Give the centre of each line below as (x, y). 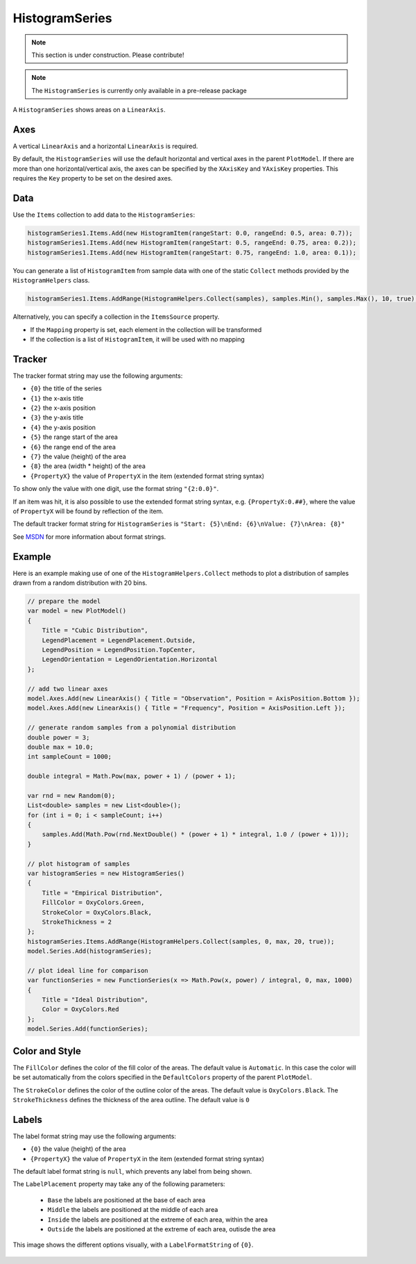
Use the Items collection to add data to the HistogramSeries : (104, 215)
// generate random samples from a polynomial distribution (132, 728)
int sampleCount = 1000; (70, 757)
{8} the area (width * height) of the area (88, 466)
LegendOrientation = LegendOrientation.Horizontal (130, 659)
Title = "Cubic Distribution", (95, 631)
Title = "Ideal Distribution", (95, 1000)
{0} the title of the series (66, 388)
